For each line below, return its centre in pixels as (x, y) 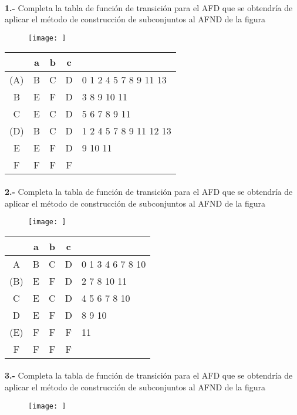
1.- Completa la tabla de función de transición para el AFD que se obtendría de (149, 7)
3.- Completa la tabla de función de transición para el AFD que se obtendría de (149, 375)
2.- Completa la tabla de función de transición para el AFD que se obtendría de (149, 192)
